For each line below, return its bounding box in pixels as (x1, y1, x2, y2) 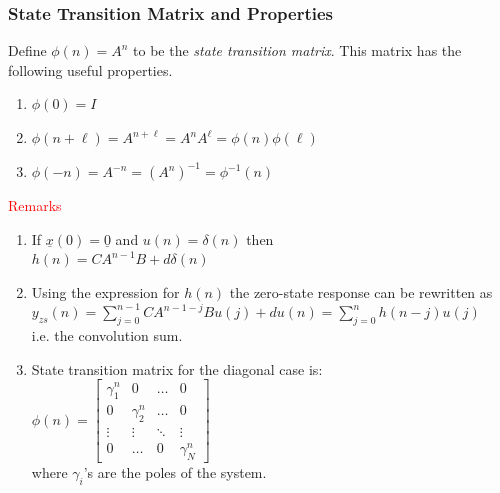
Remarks (8, 195, 62, 216)
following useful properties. (8, 59, 173, 80)
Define (8, 40, 47, 61)
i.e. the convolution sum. (31, 325, 183, 346)
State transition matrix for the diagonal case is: (31, 358, 323, 379)
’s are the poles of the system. (83, 462, 267, 483)
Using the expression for (31, 281, 180, 302)
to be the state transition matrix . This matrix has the (133, 40, 462, 61)
